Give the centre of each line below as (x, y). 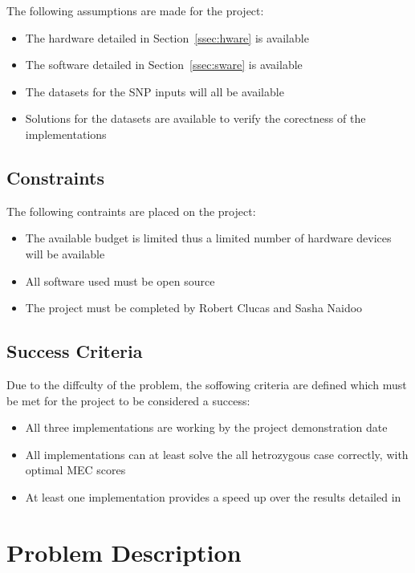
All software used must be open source (120, 280)
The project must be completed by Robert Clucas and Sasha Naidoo (194, 308)
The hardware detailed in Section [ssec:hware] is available (167, 37)
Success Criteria (75, 351)
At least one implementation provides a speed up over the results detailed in (213, 496)
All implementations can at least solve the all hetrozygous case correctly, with (217, 454)
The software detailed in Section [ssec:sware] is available (164, 65)
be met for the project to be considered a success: (128, 400)
